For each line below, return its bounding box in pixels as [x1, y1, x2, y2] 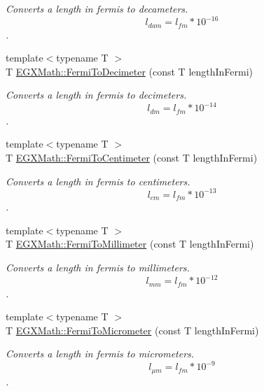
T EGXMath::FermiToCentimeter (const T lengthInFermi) [6, 150, 258, 165]
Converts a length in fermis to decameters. [6, 1, 188, 15]
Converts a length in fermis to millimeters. [6, 260, 190, 274]
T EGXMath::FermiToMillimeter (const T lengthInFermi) [6, 236, 254, 251]
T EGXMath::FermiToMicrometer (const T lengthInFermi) [6, 322, 259, 337]
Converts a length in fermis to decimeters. [6, 87, 187, 102]
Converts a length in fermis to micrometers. [6, 346, 195, 361]
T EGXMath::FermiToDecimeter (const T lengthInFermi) [6, 64, 253, 78]
